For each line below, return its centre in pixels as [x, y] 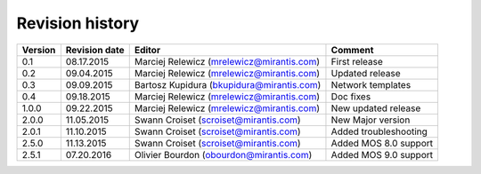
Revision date [95, 50]
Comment [352, 50]
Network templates [371, 84]
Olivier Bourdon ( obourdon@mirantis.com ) [223, 154]
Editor [147, 50]
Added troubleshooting [379, 131]
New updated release [376, 108]
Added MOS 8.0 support [382, 143]
